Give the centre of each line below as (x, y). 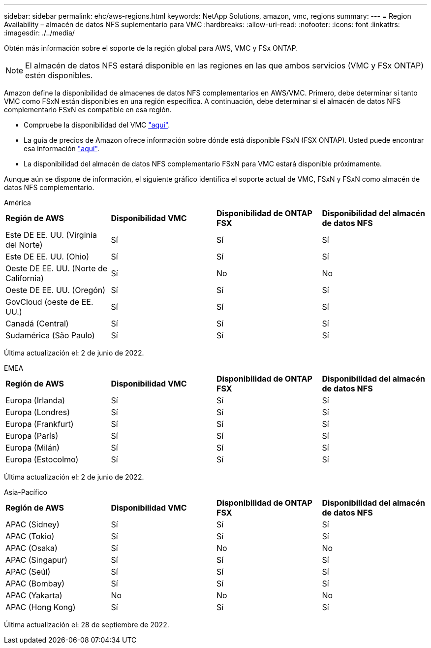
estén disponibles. (59, 75)
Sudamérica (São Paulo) (50, 335)
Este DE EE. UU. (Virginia (51, 235)
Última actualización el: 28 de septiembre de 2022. (87, 625)
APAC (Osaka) (31, 548)
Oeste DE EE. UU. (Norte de (57, 268)
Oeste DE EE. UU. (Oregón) (56, 290)
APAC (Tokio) (30, 536)
